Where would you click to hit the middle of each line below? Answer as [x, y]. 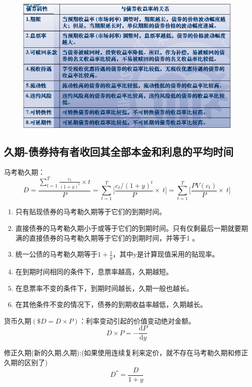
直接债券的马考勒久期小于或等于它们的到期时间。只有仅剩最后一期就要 [128, 228]
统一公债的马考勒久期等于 [56, 254]
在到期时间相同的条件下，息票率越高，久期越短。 [94, 272]
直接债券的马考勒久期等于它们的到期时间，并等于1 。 [114, 237]
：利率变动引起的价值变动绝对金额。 [137, 320]
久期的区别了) [26, 362]
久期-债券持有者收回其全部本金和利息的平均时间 [119, 151]
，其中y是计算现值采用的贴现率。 [166, 254]
